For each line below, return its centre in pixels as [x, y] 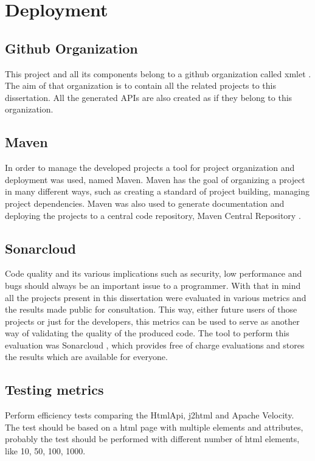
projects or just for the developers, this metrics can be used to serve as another [152, 321]
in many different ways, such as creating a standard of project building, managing [157, 191]
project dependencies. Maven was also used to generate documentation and [145, 203]
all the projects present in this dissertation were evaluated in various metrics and [156, 297]
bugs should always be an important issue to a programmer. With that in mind [153, 285]
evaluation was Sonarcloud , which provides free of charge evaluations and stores [155, 345]
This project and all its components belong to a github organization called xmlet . [158, 73]
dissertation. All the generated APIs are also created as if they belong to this [149, 97]
